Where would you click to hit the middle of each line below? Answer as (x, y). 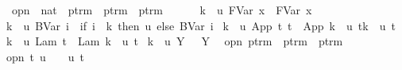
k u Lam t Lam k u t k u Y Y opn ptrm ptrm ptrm (175, 41)
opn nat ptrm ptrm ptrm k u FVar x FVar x (162, 10)
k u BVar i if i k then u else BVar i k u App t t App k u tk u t (201, 25)
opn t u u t (46, 56)
